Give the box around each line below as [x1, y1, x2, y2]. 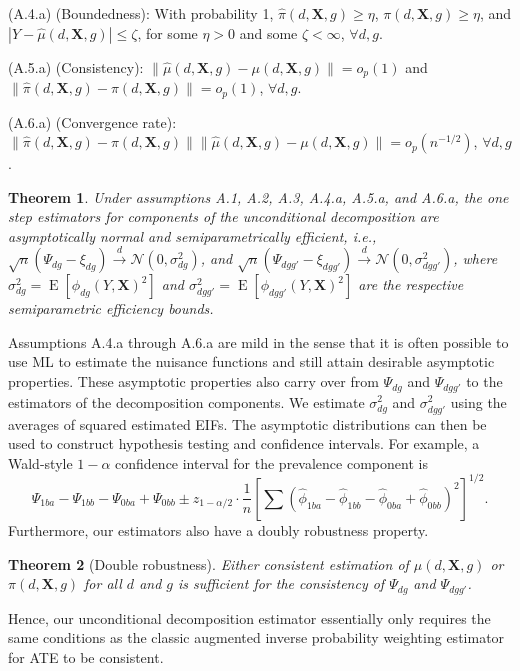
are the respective [358, 274, 464, 295]
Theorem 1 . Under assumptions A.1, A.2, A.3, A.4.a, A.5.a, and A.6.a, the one [8, 186, 509, 207]
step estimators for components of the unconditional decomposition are [8, 206, 439, 227]
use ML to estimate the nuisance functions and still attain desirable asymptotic [8, 351, 495, 372]
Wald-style [8, 452, 73, 473]
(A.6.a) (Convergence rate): [8, 111, 177, 132]
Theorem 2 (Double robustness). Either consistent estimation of [8, 553, 409, 574]
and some [239, 22, 298, 43]
